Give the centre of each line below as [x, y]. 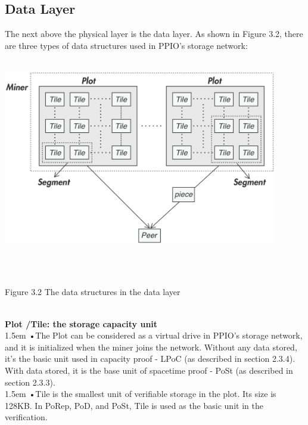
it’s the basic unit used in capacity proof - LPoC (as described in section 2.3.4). [150, 359]
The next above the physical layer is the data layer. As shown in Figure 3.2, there [154, 34]
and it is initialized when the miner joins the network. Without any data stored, [151, 347]
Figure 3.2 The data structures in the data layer [93, 292]
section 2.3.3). [30, 382]
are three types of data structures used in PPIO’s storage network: [126, 45]
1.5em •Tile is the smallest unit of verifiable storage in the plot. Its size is [141, 394]
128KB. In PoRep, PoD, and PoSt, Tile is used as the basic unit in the [134, 405]
